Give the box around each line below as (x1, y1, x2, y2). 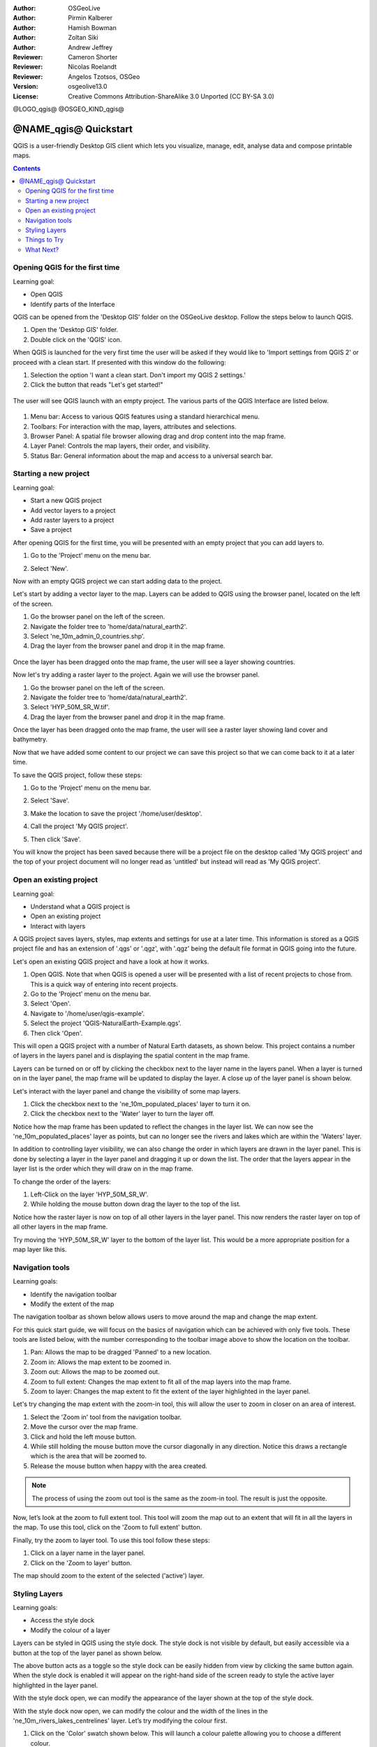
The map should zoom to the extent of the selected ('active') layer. (13, 1571, 205, 1579)
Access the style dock (30, 1616, 94, 1625)
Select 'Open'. (30, 999, 71, 1008)
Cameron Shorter (68, 52, 118, 61)
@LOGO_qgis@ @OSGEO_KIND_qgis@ (13, 105, 125, 113)
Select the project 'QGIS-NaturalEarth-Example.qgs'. (30, 1019, 182, 1027)
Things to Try (25, 235, 64, 244)
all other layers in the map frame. (13, 1223, 108, 1231)
